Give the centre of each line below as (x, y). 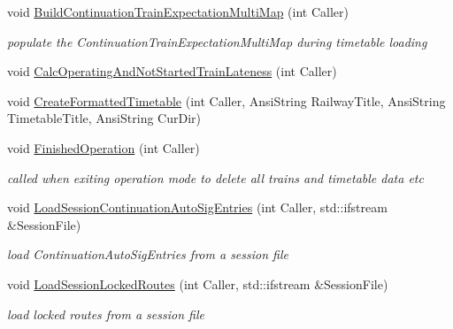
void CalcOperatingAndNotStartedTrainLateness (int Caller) (172, 71)
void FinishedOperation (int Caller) (104, 147)
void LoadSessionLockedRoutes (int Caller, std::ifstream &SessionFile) (198, 283)
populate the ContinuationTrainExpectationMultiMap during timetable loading (217, 41)
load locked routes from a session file (106, 314)
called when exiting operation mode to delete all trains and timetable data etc (215, 177)
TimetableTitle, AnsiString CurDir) (104, 118)
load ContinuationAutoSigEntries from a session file (148, 254)
